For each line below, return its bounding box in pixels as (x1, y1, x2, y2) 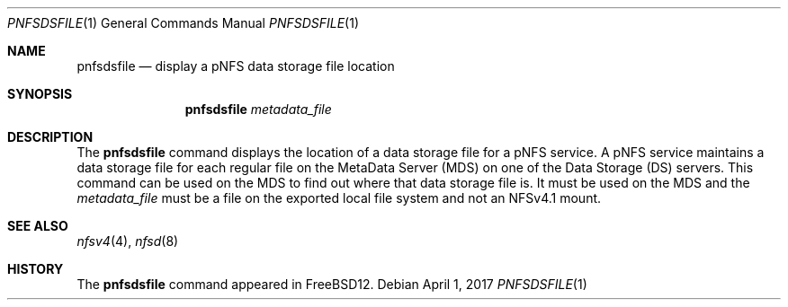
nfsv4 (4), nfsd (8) (76, 233, 179, 249)
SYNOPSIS (7, 86, 73, 101)
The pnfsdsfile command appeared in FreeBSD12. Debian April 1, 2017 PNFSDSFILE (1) (76, 276, 587, 292)
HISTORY (7, 261, 64, 276)
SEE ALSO (7, 218, 68, 233)
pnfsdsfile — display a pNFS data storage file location (76, 58, 395, 74)
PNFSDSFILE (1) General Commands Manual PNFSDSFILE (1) (7, 15, 360, 31)
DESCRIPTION (7, 129, 94, 145)
